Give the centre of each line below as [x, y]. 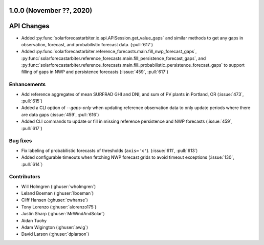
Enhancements [27, 84]
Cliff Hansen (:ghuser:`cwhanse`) [55, 200]
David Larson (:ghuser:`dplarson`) [55, 234]
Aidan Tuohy [34, 220]
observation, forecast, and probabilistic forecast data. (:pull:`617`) [87, 44]
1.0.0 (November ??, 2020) [51, 10]
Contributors [25, 177]
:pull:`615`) [32, 101]
